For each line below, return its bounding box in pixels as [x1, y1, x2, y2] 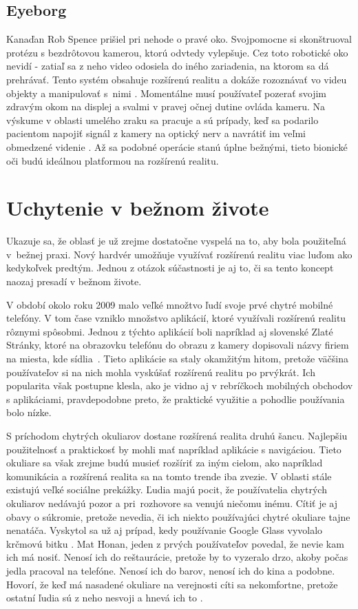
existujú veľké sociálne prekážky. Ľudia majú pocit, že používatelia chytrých [6, 482, 327, 497]
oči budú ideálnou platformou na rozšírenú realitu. [6, 153, 219, 167]
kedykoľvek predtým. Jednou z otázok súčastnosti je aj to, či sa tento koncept [6, 260, 334, 275]
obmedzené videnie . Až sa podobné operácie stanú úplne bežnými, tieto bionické [6, 139, 348, 154]
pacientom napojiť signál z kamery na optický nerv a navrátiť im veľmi [6, 126, 306, 141]
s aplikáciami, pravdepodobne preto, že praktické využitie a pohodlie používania [6, 391, 345, 406]
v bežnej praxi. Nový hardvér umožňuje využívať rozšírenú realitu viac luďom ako [6, 247, 352, 261]
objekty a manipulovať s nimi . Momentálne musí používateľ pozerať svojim [6, 85, 327, 100]
